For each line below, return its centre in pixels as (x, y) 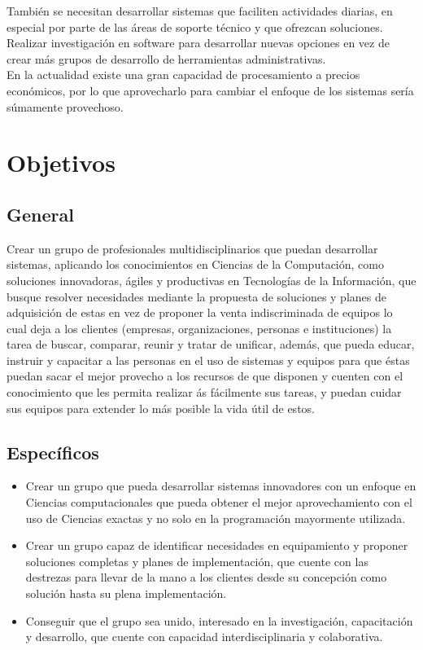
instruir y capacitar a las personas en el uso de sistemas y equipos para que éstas (208, 360)
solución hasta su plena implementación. (126, 593)
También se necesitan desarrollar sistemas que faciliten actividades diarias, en (200, 11)
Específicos (53, 452)
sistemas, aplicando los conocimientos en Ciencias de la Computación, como (195, 264)
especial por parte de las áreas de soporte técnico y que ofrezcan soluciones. (195, 26)
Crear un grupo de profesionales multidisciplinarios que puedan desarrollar (192, 248)
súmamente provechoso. (65, 106)
